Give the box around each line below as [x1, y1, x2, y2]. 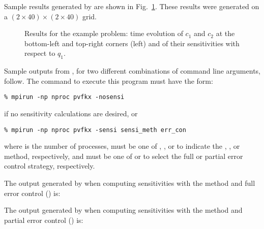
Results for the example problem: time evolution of [24, 28, 183, 39]
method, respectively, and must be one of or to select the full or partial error [4, 150, 243, 161]
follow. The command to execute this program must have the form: [4, 75, 213, 86]
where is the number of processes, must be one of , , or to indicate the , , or [4, 141, 240, 151]
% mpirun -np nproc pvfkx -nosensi [4, 93, 125, 101]
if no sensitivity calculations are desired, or [4, 108, 138, 119]
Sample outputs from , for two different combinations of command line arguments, [4, 66, 260, 76]
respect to [24, 48, 55, 58]
